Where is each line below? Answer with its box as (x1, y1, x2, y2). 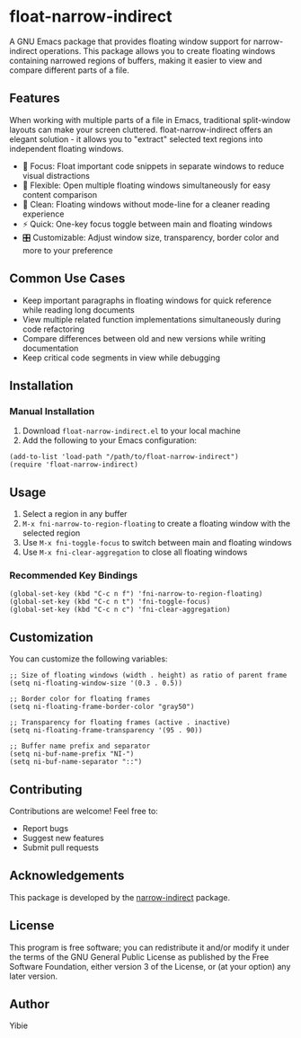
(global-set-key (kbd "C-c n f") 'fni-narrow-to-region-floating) (9, 590, 263, 599)
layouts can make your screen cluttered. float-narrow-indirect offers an (9, 124, 273, 135)
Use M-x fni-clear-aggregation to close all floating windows (22, 546, 248, 558)
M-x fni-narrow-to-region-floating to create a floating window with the (22, 519, 290, 529)
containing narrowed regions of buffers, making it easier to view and (9, 55, 262, 66)
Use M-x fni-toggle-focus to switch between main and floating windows (22, 537, 292, 548)
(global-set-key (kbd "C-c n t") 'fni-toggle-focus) (9, 598, 211, 607)
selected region (22, 528, 81, 538)
